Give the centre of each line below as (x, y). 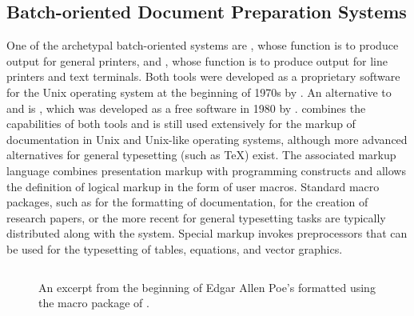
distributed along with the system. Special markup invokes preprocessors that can (207, 233)
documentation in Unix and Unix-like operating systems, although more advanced (207, 139)
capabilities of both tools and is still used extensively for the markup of (181, 124)
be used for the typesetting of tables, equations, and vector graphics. (175, 248)
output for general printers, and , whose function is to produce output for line (197, 60)
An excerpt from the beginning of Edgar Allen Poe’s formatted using (207, 287)
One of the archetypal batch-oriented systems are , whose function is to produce (203, 45)
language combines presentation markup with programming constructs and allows (206, 170)
